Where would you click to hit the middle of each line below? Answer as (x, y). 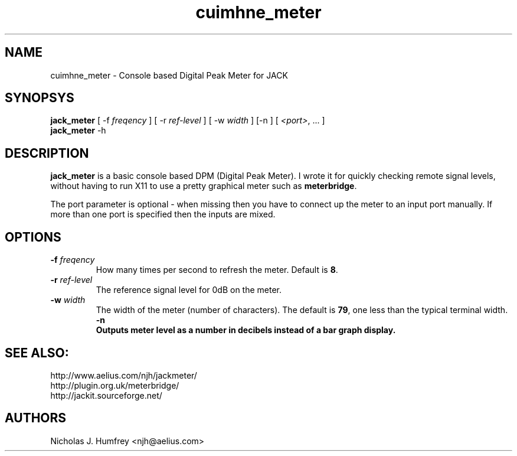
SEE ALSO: (37, 353)
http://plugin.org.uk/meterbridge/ (115, 385)
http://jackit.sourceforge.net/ (106, 395)
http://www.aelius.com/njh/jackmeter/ (124, 375)
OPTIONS (33, 237)
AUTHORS (36, 418)
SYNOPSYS (40, 98)
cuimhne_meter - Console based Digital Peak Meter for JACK (169, 75)
